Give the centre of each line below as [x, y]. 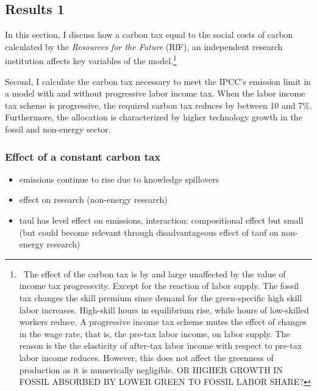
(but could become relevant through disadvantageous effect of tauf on [149, 232]
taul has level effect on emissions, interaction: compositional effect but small [161, 220]
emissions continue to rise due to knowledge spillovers [119, 179]
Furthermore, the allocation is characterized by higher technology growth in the [154, 117]
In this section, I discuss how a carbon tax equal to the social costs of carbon [149, 35]
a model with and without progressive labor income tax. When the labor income [155, 93]
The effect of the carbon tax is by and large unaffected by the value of [155, 273]
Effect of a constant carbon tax [83, 156]
